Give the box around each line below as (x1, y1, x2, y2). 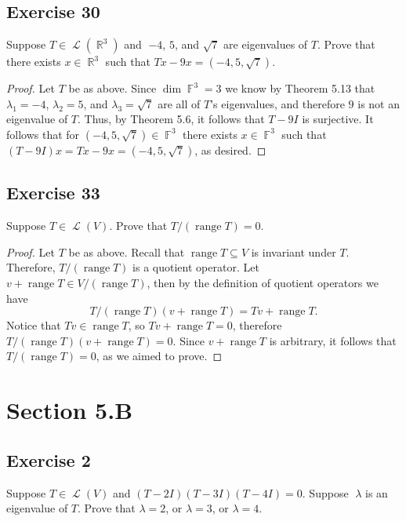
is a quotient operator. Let (132, 259, 259, 275)
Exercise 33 (6, 180, 100, 205)
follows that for (6, 126, 80, 142)
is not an (357, 95, 401, 111)
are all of (158, 95, 201, 111)
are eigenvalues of (223, 36, 308, 53)
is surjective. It (302, 111, 374, 127)
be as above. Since (68, 80, 157, 97)
